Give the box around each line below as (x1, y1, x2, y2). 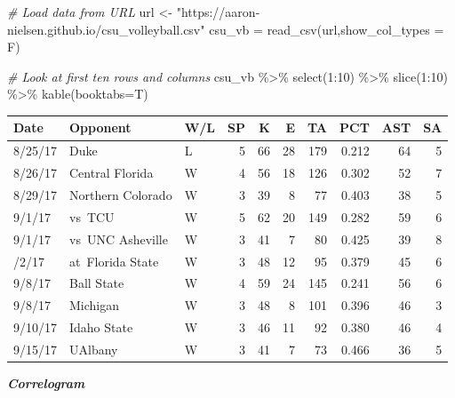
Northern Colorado (69, 186, 172, 203)
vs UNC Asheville (69, 229, 168, 248)
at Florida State (69, 251, 159, 270)
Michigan (69, 296, 120, 314)
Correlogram (7, 374, 85, 392)
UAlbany (69, 339, 118, 358)
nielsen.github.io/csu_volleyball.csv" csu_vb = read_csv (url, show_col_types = (7, 20, 444, 38)
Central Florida (69, 163, 154, 182)
